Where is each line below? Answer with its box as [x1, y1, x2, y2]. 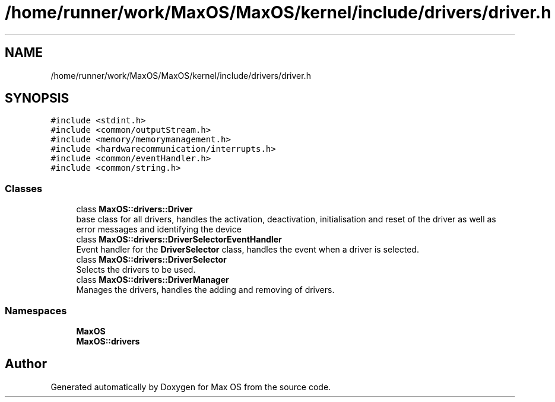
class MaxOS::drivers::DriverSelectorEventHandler [76, 234, 282, 245]
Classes [5, 182, 43, 194]
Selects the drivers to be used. [76, 264, 196, 275]
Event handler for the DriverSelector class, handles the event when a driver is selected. [76, 244, 419, 255]
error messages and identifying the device [76, 224, 242, 235]
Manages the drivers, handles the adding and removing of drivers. [76, 285, 335, 295]
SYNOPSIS [5, 91, 69, 106]
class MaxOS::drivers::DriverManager [76, 275, 229, 285]
